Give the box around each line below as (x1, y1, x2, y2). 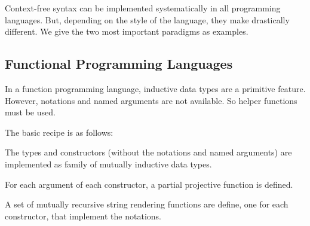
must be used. (5, 106, 56, 118)
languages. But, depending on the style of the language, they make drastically (5, 13, 290, 26)
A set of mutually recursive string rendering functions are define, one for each (5, 198, 288, 210)
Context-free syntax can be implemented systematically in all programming (5, 2, 281, 14)
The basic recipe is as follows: (5, 126, 113, 138)
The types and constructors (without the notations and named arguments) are (5, 146, 292, 158)
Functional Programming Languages (5, 54, 233, 73)
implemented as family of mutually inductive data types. (5, 157, 212, 170)
